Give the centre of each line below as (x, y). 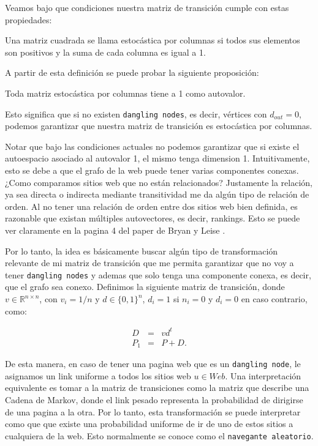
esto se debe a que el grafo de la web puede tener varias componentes (135, 170)
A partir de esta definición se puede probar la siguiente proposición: (132, 72)
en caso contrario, (274, 299)
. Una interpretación (263, 375)
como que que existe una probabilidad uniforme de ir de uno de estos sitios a (149, 424)
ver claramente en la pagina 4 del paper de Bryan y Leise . (115, 230)
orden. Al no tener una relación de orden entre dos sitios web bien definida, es (151, 206)
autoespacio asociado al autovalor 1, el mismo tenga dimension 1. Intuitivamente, (157, 158)
